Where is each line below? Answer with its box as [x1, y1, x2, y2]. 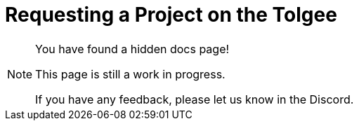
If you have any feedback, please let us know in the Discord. [35, 92, 354, 106]
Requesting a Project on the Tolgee [5, 3, 337, 27]
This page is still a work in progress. [35, 66, 226, 81]
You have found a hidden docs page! [35, 41, 230, 56]
